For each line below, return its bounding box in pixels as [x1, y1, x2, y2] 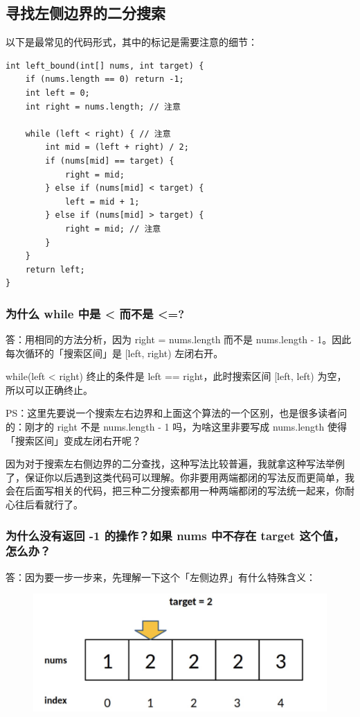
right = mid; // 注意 [64, 223, 161, 234]
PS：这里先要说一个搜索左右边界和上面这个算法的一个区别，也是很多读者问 [6, 406, 348, 420]
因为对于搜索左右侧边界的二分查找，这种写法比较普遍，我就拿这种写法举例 [6, 456, 345, 471]
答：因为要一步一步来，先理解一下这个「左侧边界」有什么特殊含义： [6, 569, 316, 584]
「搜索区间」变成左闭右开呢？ [6, 433, 141, 447]
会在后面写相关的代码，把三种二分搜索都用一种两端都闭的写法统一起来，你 [6, 483, 345, 498]
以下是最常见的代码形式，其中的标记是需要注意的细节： [6, 35, 258, 49]
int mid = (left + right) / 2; [45, 142, 189, 153]
